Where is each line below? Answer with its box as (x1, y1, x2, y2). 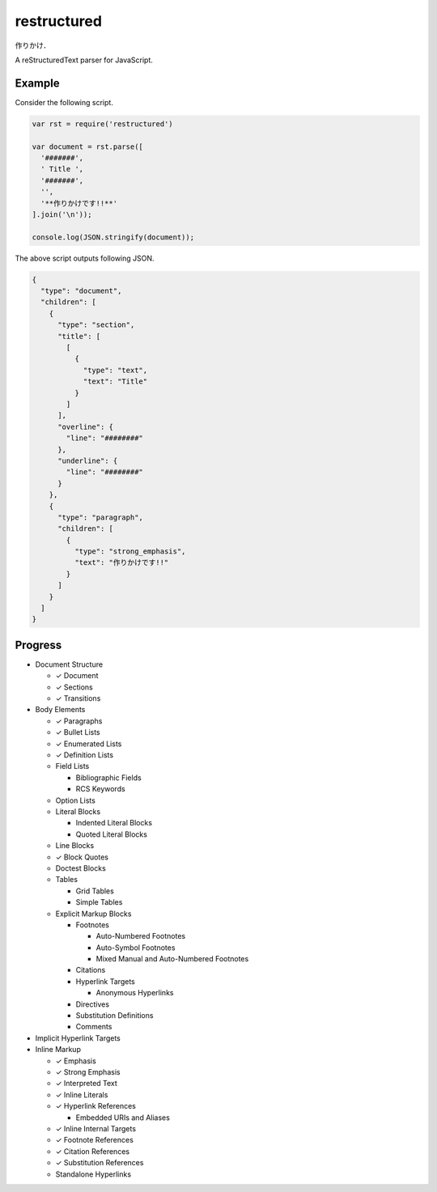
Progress (15, 638, 62, 651)
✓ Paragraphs (55, 716, 103, 726)
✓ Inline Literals (55, 1089, 108, 1100)
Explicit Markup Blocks (55, 909, 132, 918)
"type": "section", (57, 320, 135, 329)
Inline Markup (35, 1045, 81, 1054)
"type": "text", (83, 365, 148, 375)
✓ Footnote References (55, 1135, 134, 1145)
